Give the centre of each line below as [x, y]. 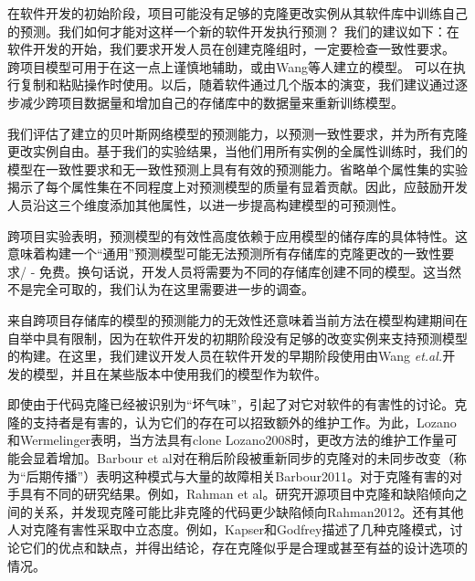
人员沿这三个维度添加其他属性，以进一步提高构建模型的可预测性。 [206, 204]
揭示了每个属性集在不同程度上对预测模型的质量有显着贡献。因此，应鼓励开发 [237, 187]
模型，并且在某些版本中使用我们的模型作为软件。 [179, 373]
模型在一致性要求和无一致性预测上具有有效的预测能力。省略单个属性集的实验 [237, 169]
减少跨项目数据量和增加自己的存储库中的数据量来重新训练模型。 [211, 102]
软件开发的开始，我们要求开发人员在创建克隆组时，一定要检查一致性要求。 [231, 49]
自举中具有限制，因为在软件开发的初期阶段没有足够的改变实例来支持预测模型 [237, 338]
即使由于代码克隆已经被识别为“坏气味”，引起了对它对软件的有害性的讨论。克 [237, 404]
